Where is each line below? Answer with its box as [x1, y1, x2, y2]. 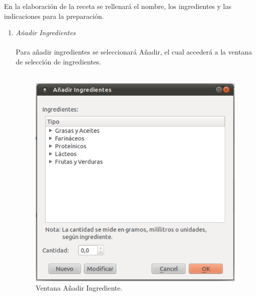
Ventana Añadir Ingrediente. [35, 283, 123, 293]
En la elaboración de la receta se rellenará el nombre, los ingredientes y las [4, 1, 232, 11]
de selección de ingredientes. [15, 56, 101, 66]
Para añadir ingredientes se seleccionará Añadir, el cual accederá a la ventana [15, 47, 252, 57]
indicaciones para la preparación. [4, 10, 104, 21]
